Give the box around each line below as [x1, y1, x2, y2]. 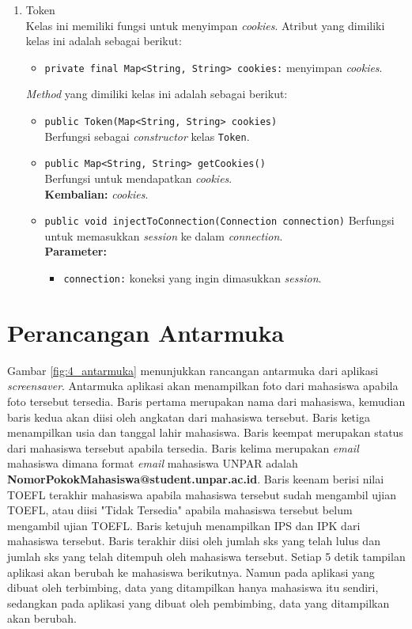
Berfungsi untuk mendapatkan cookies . [44, 170, 232, 186]
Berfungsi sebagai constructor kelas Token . [44, 127, 250, 144]
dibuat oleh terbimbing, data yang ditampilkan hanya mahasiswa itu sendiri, [7, 579, 379, 596]
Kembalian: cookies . [44, 185, 149, 202]
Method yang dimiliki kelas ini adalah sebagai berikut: [25, 85, 288, 102]
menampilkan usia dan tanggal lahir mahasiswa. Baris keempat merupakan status [7, 424, 403, 441]
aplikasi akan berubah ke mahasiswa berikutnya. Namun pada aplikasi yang [7, 563, 375, 580]
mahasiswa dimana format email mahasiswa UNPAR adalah [7, 455, 298, 472]
